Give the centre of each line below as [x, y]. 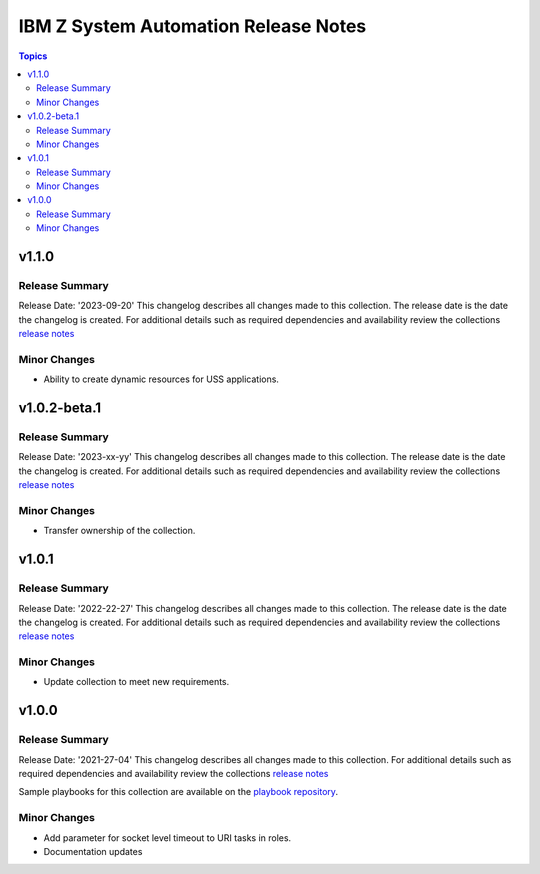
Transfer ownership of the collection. [119, 531]
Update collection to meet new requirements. [136, 682]
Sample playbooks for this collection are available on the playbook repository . [178, 792]
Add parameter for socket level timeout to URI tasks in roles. [167, 837]
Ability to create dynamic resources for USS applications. [161, 379]
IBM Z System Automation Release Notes [192, 26]
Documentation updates [93, 851]
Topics [33, 56]
